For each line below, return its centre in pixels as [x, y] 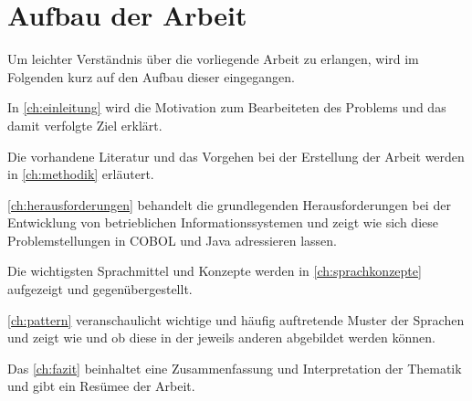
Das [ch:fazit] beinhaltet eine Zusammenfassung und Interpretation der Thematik [235, 368]
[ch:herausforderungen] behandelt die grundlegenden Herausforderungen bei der [229, 204]
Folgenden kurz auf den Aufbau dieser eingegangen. [151, 76]
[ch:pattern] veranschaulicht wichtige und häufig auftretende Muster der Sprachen [236, 319]
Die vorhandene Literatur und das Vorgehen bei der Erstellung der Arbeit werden [236, 156]
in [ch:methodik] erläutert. [81, 174]
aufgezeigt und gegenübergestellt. [100, 289]
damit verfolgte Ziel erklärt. [85, 125]
